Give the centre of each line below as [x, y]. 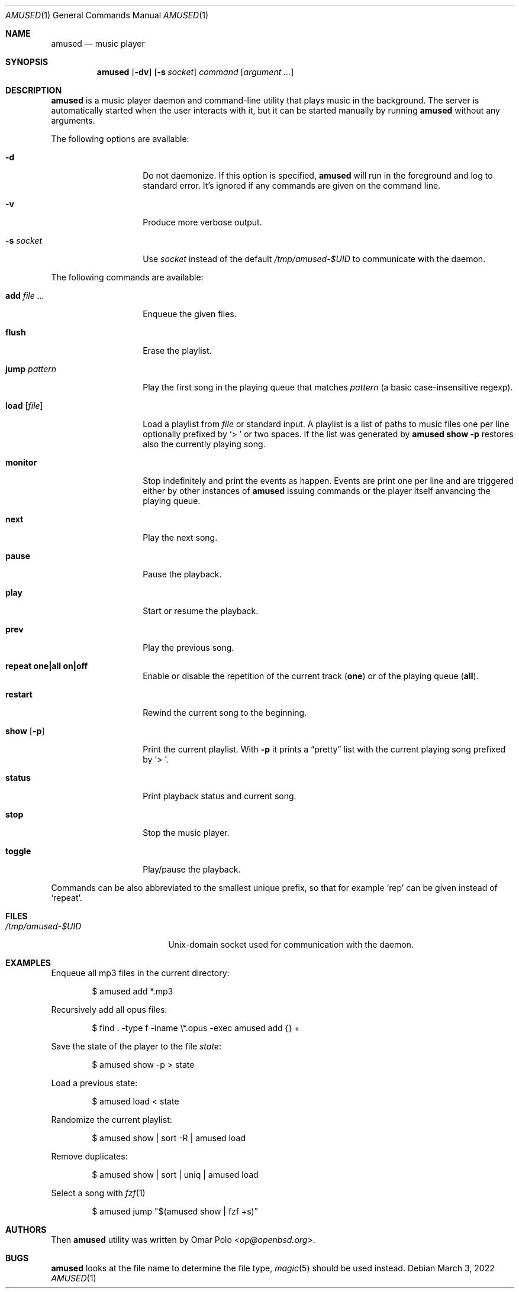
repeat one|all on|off [47, 666]
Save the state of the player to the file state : [136, 1046]
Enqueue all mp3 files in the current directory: [140, 973]
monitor [21, 462]
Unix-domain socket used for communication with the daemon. [291, 944]
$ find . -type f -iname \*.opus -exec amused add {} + [196, 1028]
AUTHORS [26, 1230]
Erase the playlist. [177, 351]
